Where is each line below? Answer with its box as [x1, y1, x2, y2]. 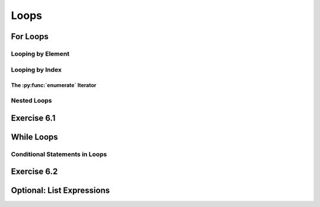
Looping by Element [11, 49, 70, 58]
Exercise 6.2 [11, 167, 58, 177]
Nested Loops [11, 97, 52, 105]
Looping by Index [11, 65, 62, 74]
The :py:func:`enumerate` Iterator [11, 82, 97, 89]
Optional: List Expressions [11, 186, 110, 196]
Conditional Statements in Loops [11, 150, 107, 158]
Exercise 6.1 [11, 113, 56, 123]
